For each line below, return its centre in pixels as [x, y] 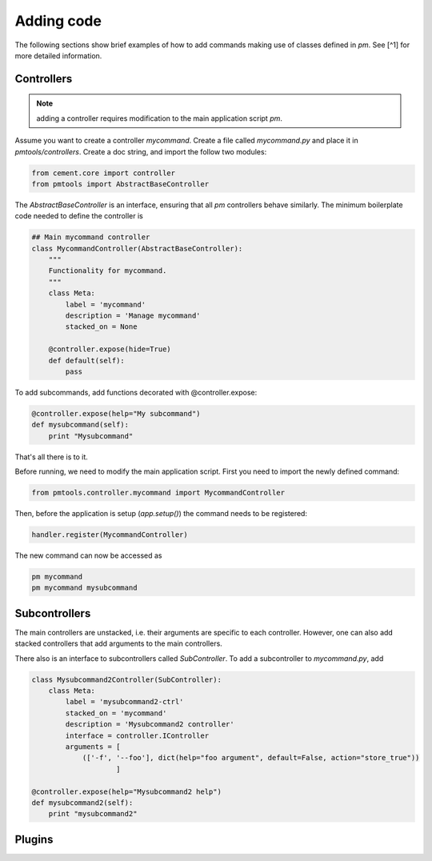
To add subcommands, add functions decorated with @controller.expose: [136, 392]
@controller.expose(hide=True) [110, 349]
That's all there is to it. [51, 457]
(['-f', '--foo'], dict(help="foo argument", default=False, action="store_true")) [251, 758]
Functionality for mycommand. [108, 271]
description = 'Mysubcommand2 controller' [150, 725]
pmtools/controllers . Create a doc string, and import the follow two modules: [141, 151]
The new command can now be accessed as [88, 555]
